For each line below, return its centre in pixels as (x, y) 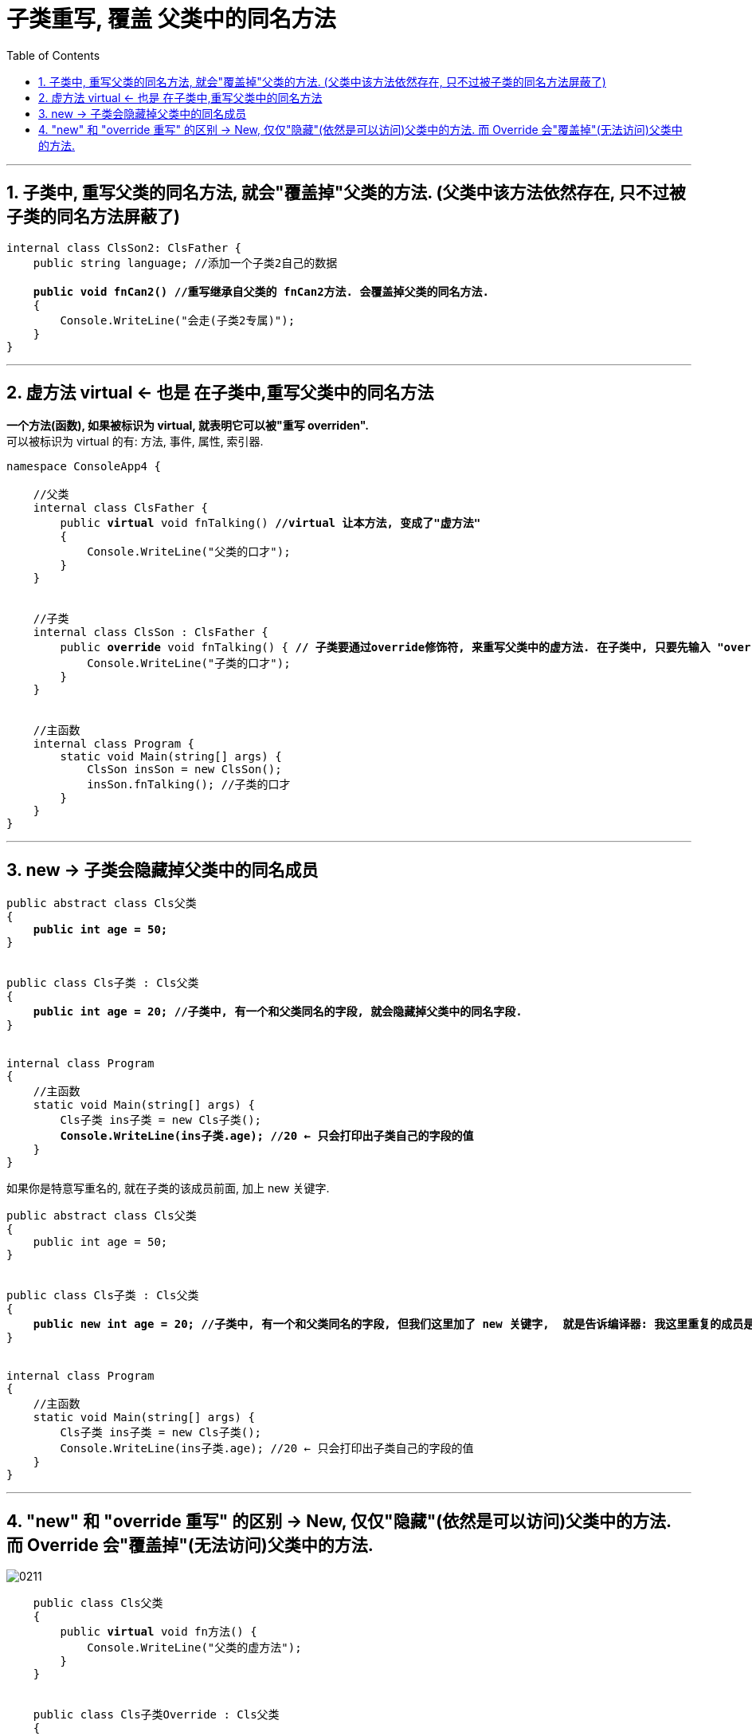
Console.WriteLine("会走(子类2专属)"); (178, 320)
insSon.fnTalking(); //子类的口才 (189, 785)
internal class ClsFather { (120, 508)
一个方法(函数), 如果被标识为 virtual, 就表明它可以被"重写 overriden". (188, 426)
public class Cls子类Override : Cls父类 (156, 1715)
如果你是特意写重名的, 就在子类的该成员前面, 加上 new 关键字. (168, 1188)
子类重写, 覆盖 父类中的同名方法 (171, 19)
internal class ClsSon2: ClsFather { (124, 247)
